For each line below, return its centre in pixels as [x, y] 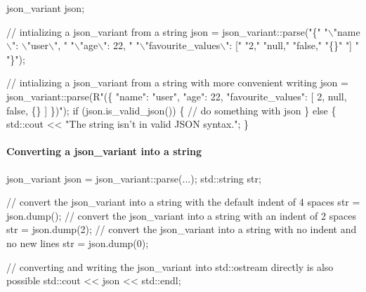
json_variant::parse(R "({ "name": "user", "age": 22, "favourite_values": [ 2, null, [177, 96]
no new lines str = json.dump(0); [78, 243]
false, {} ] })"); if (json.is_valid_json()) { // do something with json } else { [171, 110]
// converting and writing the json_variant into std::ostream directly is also [170, 266]
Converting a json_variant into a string [104, 151]
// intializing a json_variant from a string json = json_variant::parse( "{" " [167, 31]
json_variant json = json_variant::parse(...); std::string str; [134, 178]
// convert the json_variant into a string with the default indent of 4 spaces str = [183, 202]
